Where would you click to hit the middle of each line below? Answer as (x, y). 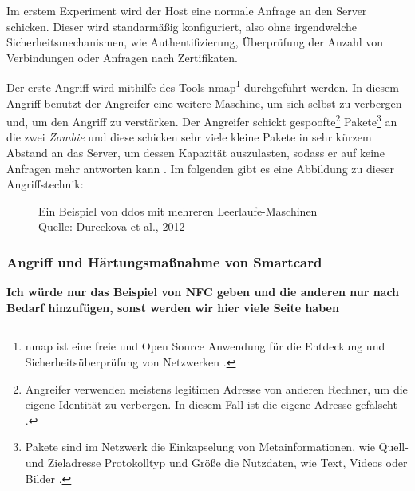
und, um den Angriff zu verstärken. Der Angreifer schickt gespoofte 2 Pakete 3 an (202, 120)
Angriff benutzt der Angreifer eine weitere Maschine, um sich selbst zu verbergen (204, 103)
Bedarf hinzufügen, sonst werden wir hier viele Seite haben (173, 307)
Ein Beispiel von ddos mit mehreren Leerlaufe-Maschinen (178, 210)
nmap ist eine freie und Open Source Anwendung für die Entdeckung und (205, 346)
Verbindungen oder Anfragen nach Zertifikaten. (122, 57)
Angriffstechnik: (45, 184)
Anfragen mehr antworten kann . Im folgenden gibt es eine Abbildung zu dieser (201, 168)
